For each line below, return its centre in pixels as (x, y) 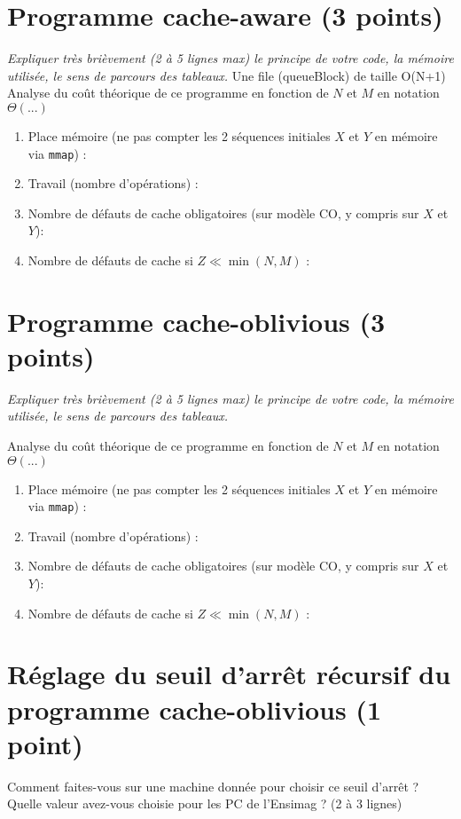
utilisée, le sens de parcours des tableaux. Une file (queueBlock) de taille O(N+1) (227, 75)
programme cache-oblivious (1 (194, 709)
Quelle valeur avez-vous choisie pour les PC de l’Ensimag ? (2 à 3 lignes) (205, 803)
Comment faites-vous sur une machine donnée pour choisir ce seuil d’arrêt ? (213, 786)
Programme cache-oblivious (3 (196, 321)
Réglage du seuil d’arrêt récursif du (229, 674)
